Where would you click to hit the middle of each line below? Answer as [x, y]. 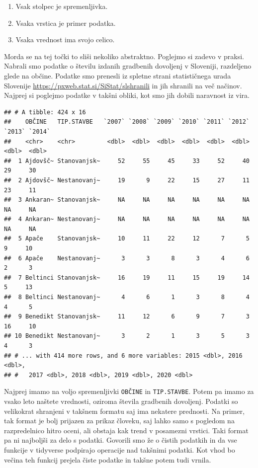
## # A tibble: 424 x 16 [45, 112]
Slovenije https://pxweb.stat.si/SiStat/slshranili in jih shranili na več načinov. [123, 85]
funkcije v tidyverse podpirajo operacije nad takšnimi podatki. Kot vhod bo [120, 450]
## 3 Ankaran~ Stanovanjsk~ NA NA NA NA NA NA [127, 200]
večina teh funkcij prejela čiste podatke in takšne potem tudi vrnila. [108, 459]
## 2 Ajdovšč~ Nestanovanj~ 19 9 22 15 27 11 [127, 180]
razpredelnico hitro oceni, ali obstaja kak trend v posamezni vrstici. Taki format [126, 430]
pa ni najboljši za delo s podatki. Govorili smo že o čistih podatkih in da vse [121, 440]
